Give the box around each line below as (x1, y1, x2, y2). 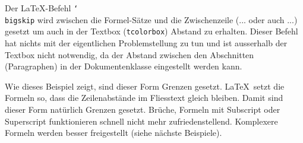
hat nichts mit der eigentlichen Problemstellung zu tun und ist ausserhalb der (5, 36, 288, 49)
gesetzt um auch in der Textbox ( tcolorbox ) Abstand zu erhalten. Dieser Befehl (5, 25, 298, 37)
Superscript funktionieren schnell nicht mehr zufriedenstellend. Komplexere (5, 115, 278, 127)
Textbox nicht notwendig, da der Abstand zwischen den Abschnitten (5, 48, 254, 61)
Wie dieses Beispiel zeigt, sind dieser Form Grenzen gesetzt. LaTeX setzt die (5, 80, 285, 92)
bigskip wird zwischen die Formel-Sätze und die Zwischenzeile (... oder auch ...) (5, 13, 298, 26)
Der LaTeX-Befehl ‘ (5, 2, 78, 14)
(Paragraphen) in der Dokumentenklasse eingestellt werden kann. (5, 60, 242, 72)
